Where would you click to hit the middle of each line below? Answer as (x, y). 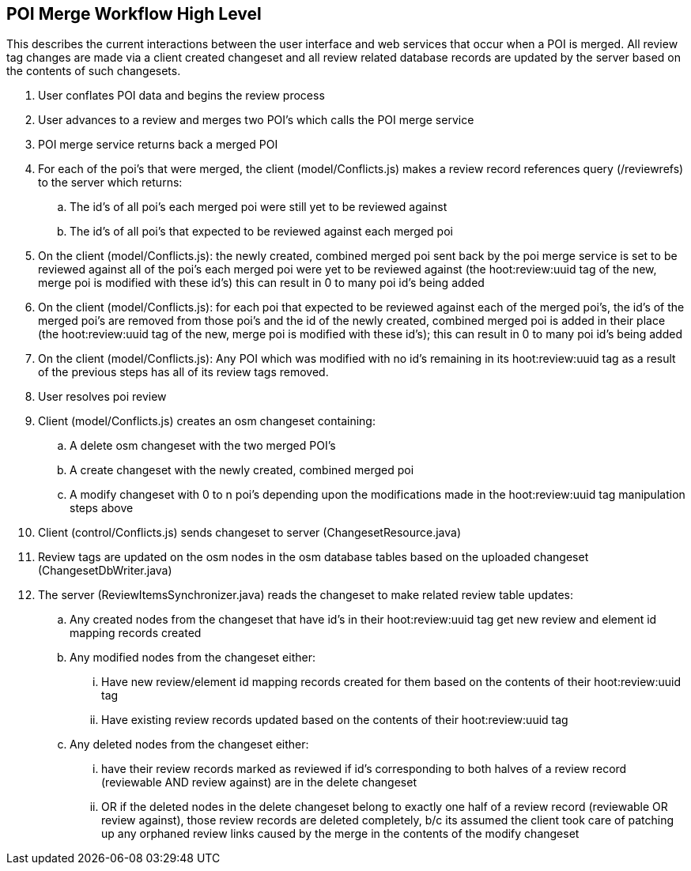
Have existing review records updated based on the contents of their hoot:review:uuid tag (335, 720)
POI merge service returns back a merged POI (158, 145)
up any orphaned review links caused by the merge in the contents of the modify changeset (340, 834)
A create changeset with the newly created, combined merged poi (242, 470)
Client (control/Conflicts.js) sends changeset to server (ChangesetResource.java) (249, 533)
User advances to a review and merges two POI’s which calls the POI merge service (256, 120)
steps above (102, 508)
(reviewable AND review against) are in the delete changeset (259, 782)
